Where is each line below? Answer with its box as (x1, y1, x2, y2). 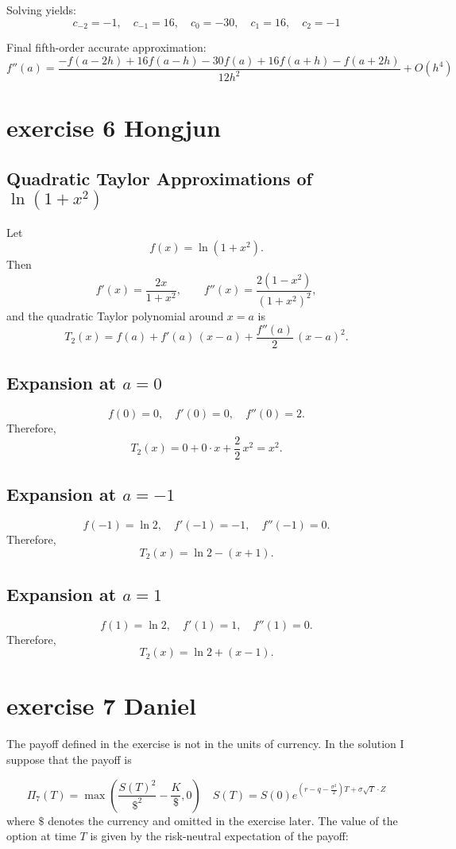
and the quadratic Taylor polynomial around (6, 308, 224, 324)
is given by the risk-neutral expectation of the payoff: (90, 828, 349, 844)
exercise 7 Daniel (6, 689, 196, 722)
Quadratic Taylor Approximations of (6, 165, 312, 190)
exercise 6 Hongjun (6, 111, 221, 144)
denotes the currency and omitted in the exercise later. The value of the (48, 812, 398, 828)
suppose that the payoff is (6, 751, 132, 768)
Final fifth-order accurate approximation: (6, 39, 207, 56)
